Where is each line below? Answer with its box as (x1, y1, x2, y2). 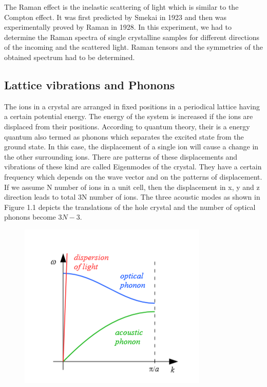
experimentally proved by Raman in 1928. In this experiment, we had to (4, 22, 232, 32)
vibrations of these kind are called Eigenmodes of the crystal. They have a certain (4, 161, 262, 172)
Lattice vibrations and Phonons (4, 76, 175, 92)
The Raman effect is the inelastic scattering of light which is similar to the (4, 2, 239, 12)
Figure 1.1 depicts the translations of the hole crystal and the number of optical (4, 201, 256, 212)
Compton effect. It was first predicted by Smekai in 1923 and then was (4, 11, 227, 22)
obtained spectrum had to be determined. (4, 51, 135, 62)
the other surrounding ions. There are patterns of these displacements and (4, 151, 238, 162)
